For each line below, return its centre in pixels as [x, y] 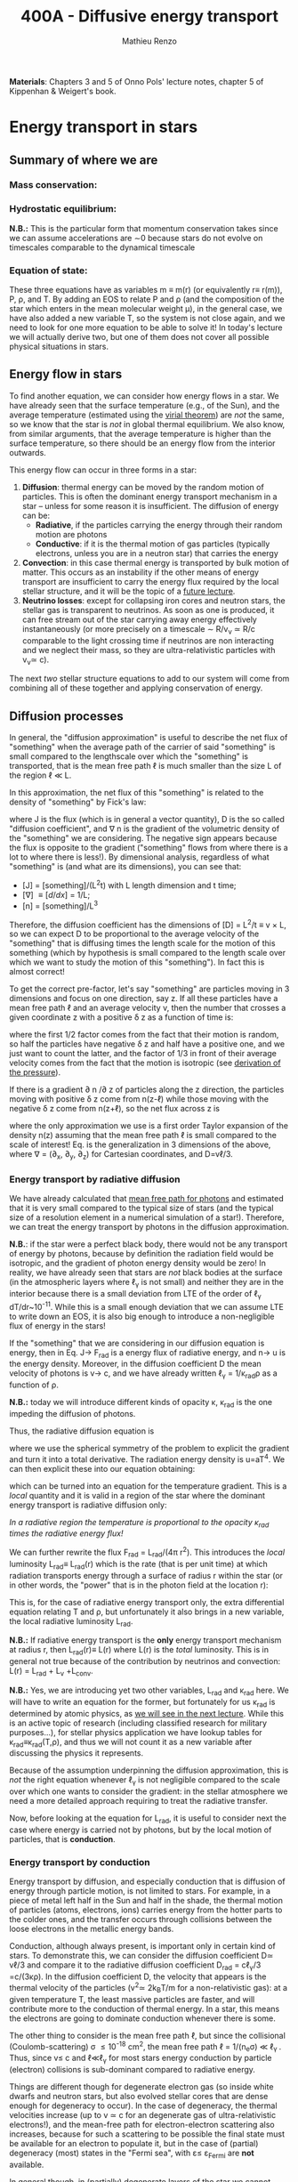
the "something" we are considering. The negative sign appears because [143, 838]
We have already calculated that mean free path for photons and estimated [146, 1199]
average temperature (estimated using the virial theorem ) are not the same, [147, 415]
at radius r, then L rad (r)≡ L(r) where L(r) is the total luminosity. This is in [139, 1651]
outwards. [28, 452]
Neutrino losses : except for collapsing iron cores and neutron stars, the [154, 600]
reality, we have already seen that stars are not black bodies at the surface [146, 1273]
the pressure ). [35, 1072]
